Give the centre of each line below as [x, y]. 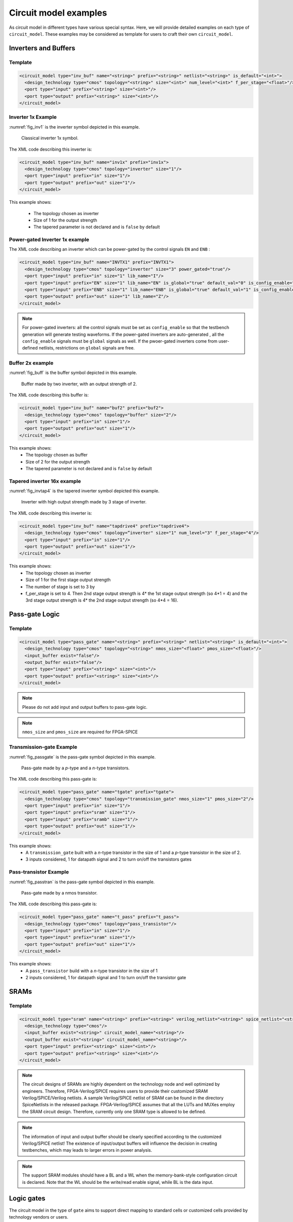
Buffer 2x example [31, 363]
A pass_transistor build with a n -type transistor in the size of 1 [92, 971]
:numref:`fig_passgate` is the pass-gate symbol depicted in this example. [82, 757]
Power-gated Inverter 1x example [49, 240]
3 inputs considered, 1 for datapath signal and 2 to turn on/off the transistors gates [109, 859]
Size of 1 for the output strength [65, 220]
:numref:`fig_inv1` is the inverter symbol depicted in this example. [74, 127]
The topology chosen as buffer [57, 455]
